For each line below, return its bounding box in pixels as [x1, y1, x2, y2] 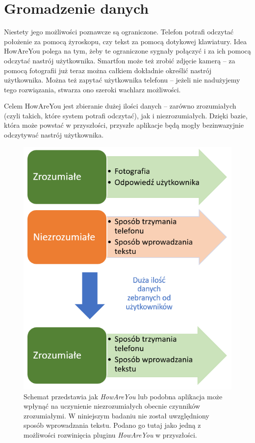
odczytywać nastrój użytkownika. [4, 130, 104, 140]
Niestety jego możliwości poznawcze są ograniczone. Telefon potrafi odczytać [4, 27, 234, 37]
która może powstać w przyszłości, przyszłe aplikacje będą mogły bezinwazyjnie [4, 120, 244, 130]
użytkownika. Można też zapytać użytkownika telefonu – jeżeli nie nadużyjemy [4, 75, 240, 85]
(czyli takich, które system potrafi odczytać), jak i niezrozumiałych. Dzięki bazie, [4, 110, 248, 120]
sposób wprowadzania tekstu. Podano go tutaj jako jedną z [24, 420, 201, 430]
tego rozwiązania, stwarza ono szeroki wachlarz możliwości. [4, 84, 181, 94]
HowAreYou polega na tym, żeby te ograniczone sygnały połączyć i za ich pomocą [4, 46, 251, 56]
